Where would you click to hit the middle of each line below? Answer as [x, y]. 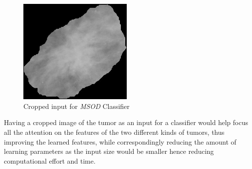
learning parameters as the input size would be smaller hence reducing [109, 151]
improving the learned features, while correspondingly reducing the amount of [120, 141]
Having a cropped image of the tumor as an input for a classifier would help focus [126, 122]
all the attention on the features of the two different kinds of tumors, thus [114, 132]
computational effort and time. [50, 160]
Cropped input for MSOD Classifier [77, 106]
